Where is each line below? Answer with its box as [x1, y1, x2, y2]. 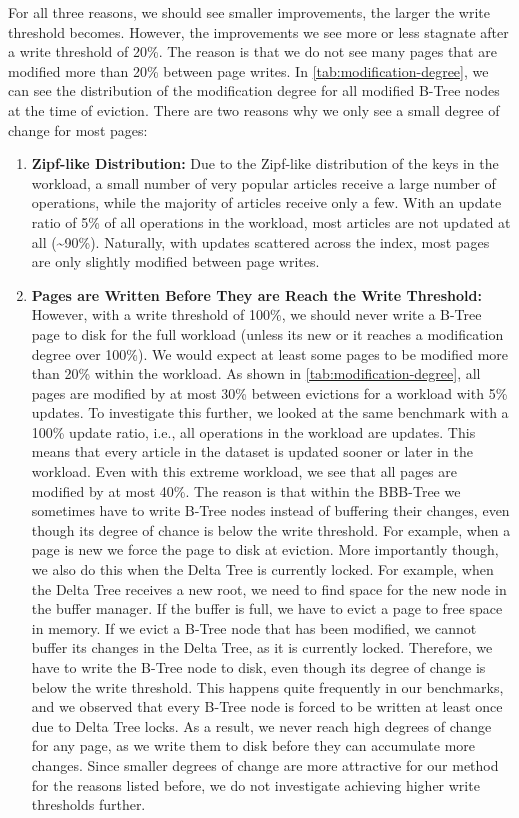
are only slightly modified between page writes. [31, 251, 320, 272]
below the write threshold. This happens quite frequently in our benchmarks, [31, 676, 504, 697]
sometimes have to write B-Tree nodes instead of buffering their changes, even [31, 500, 510, 521]
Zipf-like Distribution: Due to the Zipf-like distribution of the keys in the [31, 153, 499, 174]
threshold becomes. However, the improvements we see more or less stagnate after [8, 21, 509, 42]
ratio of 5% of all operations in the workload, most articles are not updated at [31, 211, 511, 232]
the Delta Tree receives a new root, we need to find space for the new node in [31, 578, 507, 599]
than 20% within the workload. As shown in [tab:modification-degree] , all [31, 363, 481, 384]
